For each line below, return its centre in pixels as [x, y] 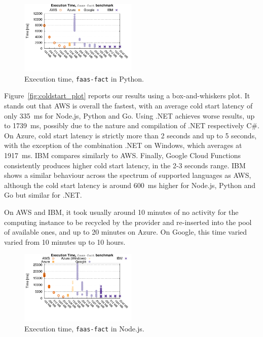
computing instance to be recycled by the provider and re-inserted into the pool [128, 222]
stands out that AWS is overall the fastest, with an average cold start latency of [128, 105]
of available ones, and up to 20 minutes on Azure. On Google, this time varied [126, 232]
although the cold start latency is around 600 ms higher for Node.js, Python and [130, 185]
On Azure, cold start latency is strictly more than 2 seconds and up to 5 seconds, [130, 135]
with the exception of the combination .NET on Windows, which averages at [123, 145]
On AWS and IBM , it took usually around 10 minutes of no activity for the [121, 212]
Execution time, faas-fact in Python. [84, 78]
